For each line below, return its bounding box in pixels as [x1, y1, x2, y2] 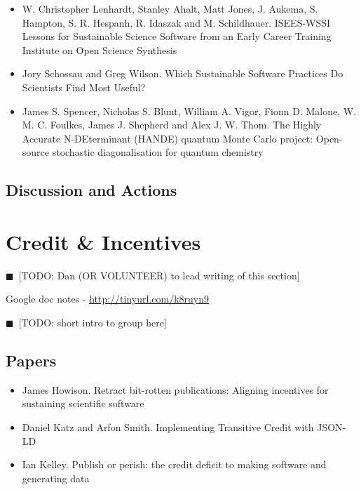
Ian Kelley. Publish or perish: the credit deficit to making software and [22, 457, 327, 472]
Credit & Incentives [6, 227, 201, 256]
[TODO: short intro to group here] [18, 315, 167, 330]
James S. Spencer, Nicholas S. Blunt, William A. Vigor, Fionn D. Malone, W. [22, 103, 357, 118]
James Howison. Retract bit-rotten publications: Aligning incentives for [22, 382, 329, 397]
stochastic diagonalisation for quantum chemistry [52, 145, 264, 159]
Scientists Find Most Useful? [22, 79, 146, 94]
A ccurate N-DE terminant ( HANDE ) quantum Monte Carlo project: [22, 131, 313, 145]
